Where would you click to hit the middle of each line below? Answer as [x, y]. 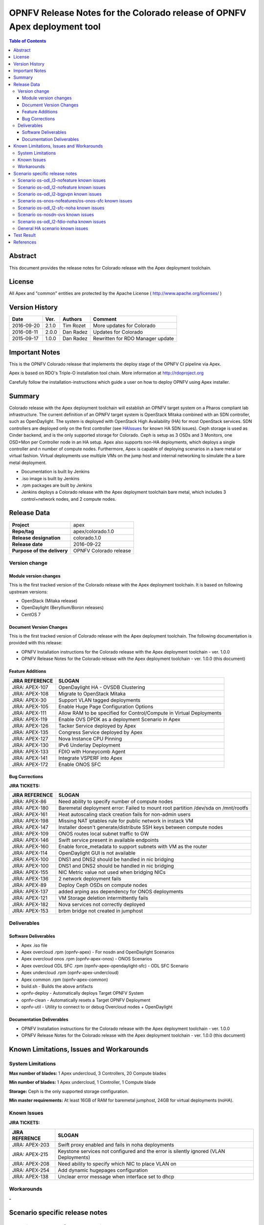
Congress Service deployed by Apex [100, 732]
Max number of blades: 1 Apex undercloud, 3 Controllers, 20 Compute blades [88, 1074]
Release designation [36, 538]
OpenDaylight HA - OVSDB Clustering [102, 687]
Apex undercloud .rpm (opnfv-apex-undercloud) [70, 973]
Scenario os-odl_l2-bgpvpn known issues [60, 194]
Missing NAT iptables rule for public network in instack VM [126, 821]
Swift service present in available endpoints [109, 840]
